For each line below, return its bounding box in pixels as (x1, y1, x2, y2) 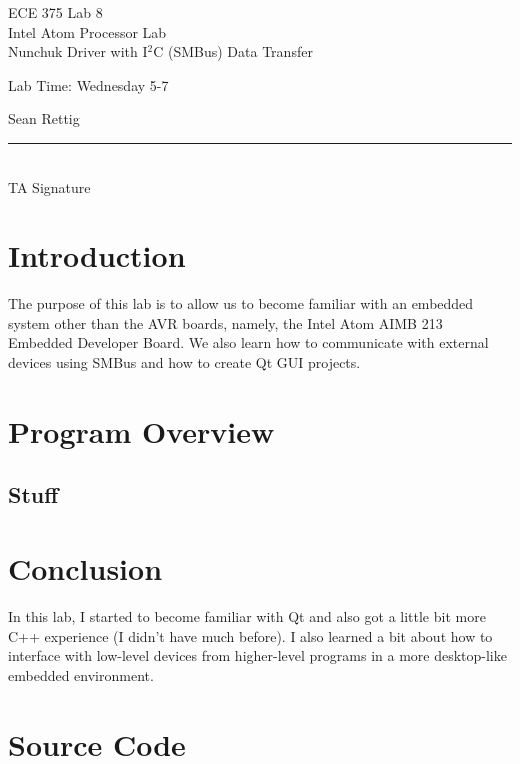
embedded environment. (8, 664, 154, 685)
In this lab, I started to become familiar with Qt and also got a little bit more (8, 605, 486, 626)
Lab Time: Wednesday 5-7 (8, 74, 169, 95)
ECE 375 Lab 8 (8, 2, 103, 22)
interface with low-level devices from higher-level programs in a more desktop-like (8, 645, 507, 666)
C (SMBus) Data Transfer (153, 41, 313, 62)
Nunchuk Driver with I (8, 41, 148, 62)
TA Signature (8, 176, 91, 197)
